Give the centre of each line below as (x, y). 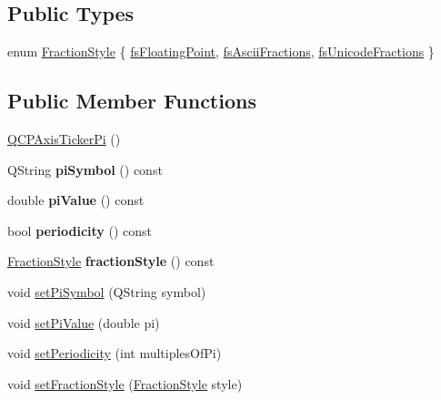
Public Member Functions (132, 101)
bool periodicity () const (80, 230)
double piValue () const (76, 200)
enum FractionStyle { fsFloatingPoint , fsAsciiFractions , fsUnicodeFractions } (221, 51)
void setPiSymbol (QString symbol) (107, 291)
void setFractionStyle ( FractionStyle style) (125, 383)
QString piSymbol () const (85, 169)
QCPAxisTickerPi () (64, 138)
